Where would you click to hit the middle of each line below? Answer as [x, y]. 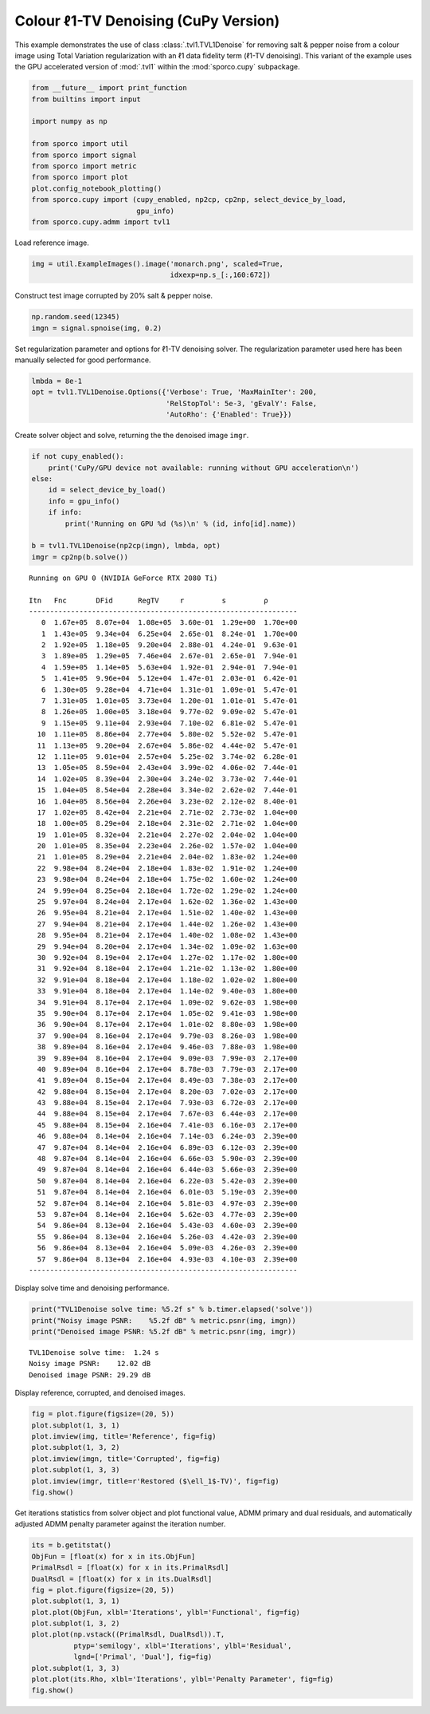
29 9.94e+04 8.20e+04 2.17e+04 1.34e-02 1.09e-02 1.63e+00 [167, 946]
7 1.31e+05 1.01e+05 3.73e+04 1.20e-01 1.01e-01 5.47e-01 [169, 701]
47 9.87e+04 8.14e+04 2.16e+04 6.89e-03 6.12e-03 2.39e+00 [167, 1147]
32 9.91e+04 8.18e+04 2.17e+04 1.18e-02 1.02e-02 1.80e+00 [167, 980]
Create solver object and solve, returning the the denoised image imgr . [132, 436]
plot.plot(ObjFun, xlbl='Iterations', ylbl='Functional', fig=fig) [166, 1612]
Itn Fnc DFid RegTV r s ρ [149, 600]
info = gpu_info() [84, 501]
